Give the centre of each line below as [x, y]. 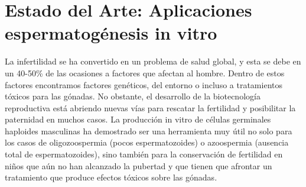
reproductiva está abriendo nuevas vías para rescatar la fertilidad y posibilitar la [150, 107]
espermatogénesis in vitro [111, 33]
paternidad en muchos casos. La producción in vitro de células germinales [138, 119]
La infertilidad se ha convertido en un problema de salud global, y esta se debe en [153, 61]
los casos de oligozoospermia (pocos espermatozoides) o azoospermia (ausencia [147, 142]
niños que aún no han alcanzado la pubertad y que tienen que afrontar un [139, 165]
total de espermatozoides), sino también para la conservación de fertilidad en [144, 154]
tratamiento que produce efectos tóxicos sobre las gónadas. [111, 177]
